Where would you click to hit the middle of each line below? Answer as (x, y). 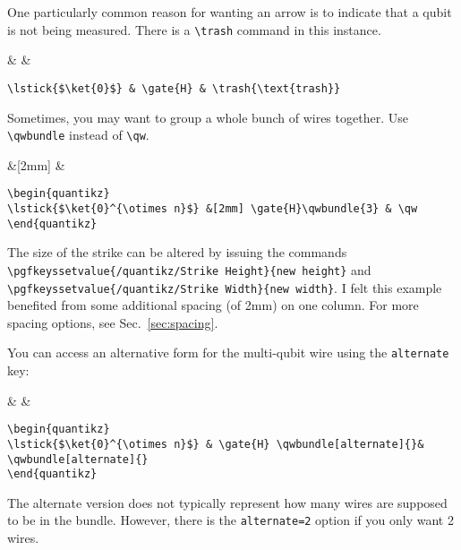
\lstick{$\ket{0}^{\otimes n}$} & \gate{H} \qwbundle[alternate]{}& (216, 444)
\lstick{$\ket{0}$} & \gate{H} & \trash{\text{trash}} (174, 88)
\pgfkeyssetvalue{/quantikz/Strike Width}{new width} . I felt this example (225, 287)
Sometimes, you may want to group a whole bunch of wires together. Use (208, 117)
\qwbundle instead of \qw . (78, 135)
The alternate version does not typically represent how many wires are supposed (227, 502)
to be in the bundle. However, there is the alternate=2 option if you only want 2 (230, 520)
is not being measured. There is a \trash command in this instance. (194, 29)
